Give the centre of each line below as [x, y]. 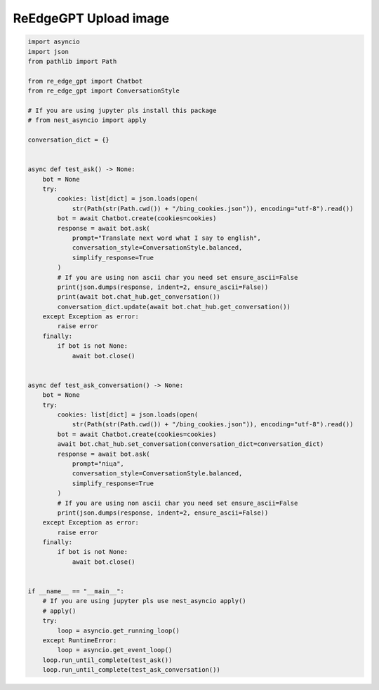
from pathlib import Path [72, 61]
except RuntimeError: [80, 640]
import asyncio [54, 42]
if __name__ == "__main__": [76, 591]
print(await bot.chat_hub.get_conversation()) [139, 297]
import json [48, 52]
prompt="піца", [98, 464]
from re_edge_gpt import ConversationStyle [104, 91]
